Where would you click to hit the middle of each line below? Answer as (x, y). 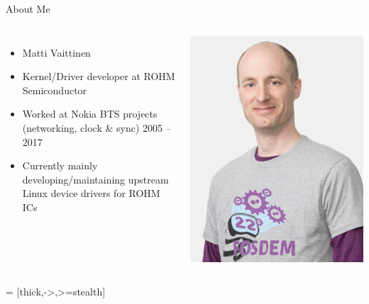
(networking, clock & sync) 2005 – (97, 127)
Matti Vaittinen (56, 52)
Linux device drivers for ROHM (91, 193)
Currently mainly (60, 165)
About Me (28, 9)
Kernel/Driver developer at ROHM (99, 76)
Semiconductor (55, 90)
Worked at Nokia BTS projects (90, 114)
